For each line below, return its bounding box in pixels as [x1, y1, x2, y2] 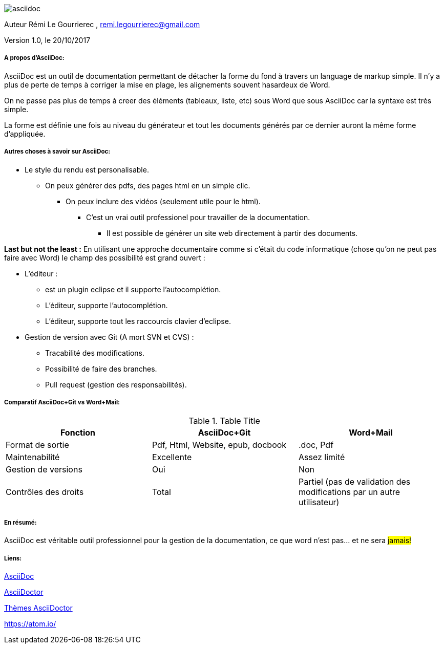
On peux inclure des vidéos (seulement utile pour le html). [66, 197, 261, 206]
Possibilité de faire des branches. [45, 364, 157, 373]
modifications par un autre [298, 487, 400, 498]
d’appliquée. [4, 129, 46, 138]
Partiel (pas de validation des [298, 477, 411, 487]
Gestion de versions [6, 464, 82, 475]
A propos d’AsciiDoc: [4, 54, 65, 62]
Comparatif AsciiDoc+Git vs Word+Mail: [4, 398, 120, 406]
